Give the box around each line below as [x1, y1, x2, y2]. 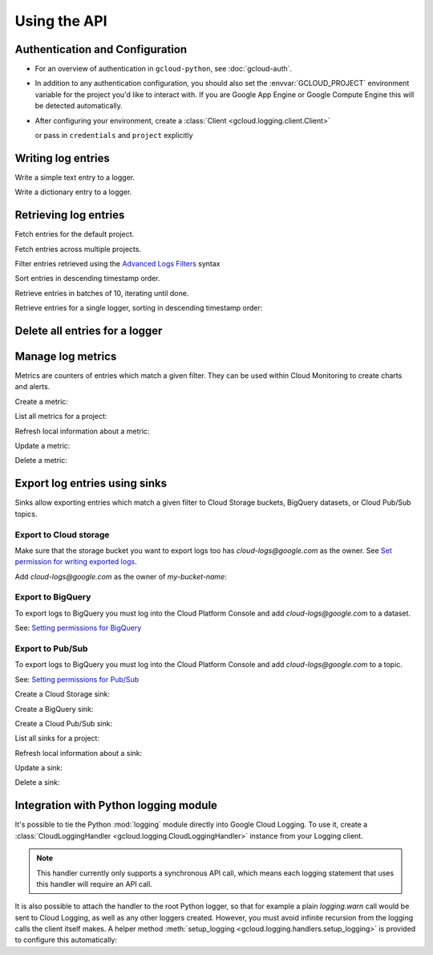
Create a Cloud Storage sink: [14, 689, 110, 699]
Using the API [14, 12, 107, 30]
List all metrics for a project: [14, 412, 107, 421]
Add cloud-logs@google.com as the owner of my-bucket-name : [14, 571, 228, 581]
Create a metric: [14, 396, 68, 406]
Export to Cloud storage [14, 529, 110, 540]
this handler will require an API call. [36, 879, 152, 888]
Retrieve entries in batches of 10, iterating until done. [14, 288, 189, 298]
